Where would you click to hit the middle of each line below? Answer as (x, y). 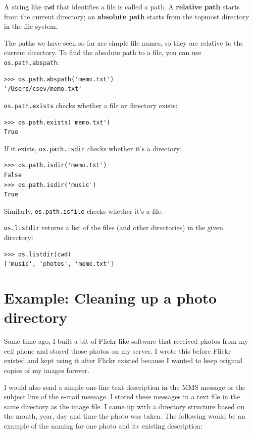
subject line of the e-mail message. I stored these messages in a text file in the (122, 397)
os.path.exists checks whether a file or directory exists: (91, 105)
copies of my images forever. (47, 370)
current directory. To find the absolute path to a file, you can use (103, 52)
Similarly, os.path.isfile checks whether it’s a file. (83, 211)
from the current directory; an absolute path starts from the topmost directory (126, 16)
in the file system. (31, 26)
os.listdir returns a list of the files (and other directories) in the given (114, 227)
